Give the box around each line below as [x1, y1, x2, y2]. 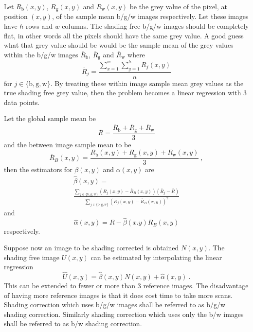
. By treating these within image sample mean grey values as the [50, 78, 244, 88]
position [4, 11, 28, 21]
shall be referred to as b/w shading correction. [4, 318, 142, 329]
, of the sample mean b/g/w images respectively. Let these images [52, 11, 249, 21]
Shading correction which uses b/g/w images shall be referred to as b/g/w [4, 299, 226, 310]
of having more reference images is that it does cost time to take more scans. [4, 290, 233, 300]
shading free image [4, 252, 60, 262]
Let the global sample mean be [4, 113, 96, 123]
